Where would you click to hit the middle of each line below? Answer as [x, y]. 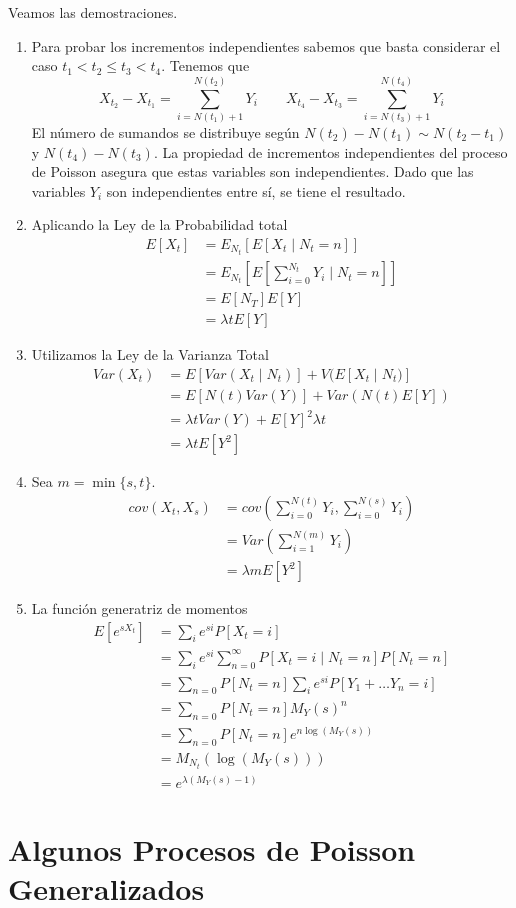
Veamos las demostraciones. [93, 12]
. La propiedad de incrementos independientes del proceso [330, 151]
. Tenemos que [205, 65]
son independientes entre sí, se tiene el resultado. [256, 190]
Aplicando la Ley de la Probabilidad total [159, 224]
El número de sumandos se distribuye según [165, 131]
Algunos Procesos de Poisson [212, 849]
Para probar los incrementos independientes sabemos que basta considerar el [266, 45]
